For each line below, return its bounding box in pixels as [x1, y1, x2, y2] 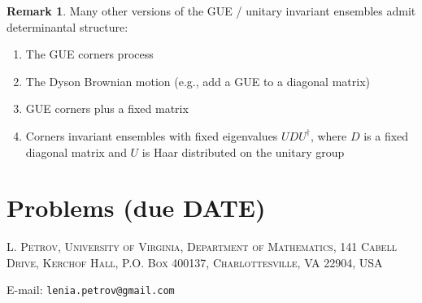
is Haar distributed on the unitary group [141, 143, 345, 160]
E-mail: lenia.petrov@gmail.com [7, 281, 175, 298]
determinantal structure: [7, 18, 128, 35]
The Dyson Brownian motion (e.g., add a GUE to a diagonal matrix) [25, 72, 370, 89]
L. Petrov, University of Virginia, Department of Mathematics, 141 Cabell [7, 238, 397, 255]
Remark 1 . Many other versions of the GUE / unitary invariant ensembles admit [7, 2, 416, 19]
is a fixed [363, 127, 409, 144]
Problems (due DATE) [7, 191, 266, 224]
